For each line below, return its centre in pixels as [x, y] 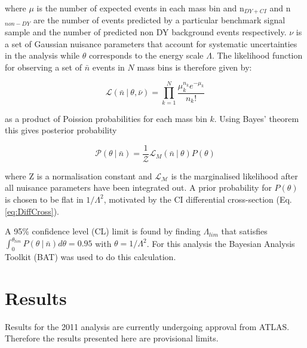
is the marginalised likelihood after [234, 175]
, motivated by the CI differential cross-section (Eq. [198, 199]
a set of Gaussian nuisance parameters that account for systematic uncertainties [151, 43]
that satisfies [244, 231]
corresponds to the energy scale [146, 55]
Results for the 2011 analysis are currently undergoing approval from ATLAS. [147, 326]
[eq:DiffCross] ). [32, 211]
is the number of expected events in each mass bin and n [140, 8]
